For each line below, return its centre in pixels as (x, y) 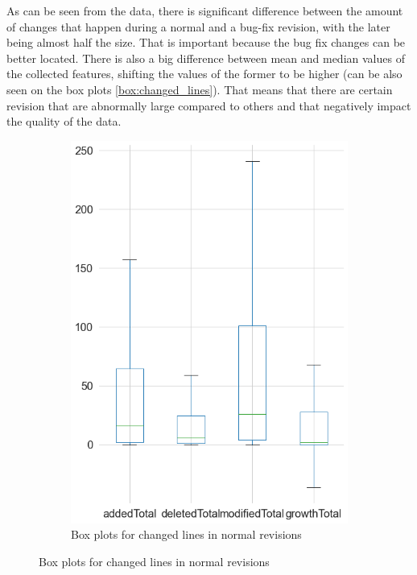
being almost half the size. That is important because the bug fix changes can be (206, 42)
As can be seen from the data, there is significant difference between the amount (205, 10)
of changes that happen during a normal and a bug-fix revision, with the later (198, 26)
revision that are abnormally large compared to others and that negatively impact (209, 105)
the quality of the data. (64, 121)
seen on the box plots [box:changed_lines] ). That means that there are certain (200, 89)
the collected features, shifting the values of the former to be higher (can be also (204, 74)
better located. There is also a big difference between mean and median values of (206, 58)
